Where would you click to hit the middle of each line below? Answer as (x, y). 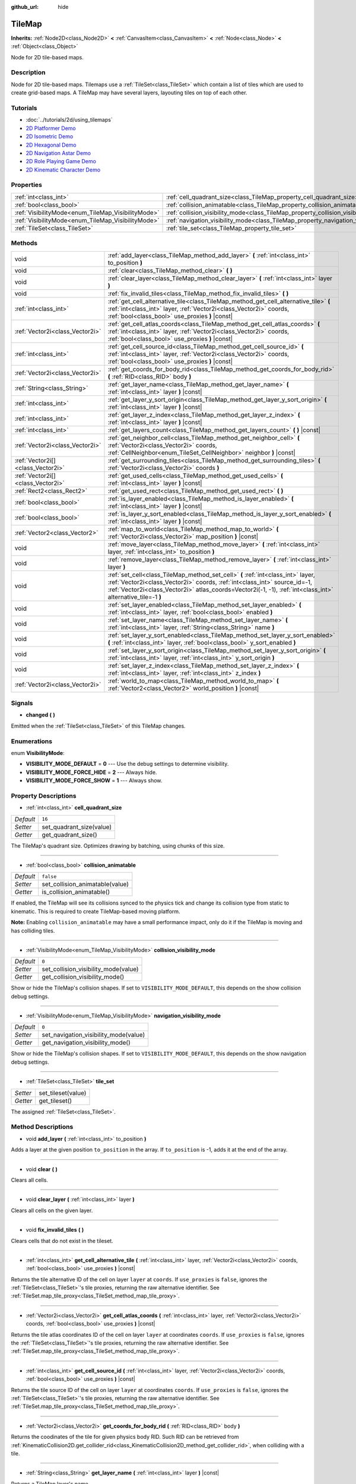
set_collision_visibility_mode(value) (90, 969)
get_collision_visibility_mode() (83, 977)
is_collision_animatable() (76, 892)
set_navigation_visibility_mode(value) (93, 1035)
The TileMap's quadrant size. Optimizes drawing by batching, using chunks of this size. (118, 845)
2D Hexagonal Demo (51, 145)
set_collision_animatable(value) (85, 884)
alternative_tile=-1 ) (134, 597)
